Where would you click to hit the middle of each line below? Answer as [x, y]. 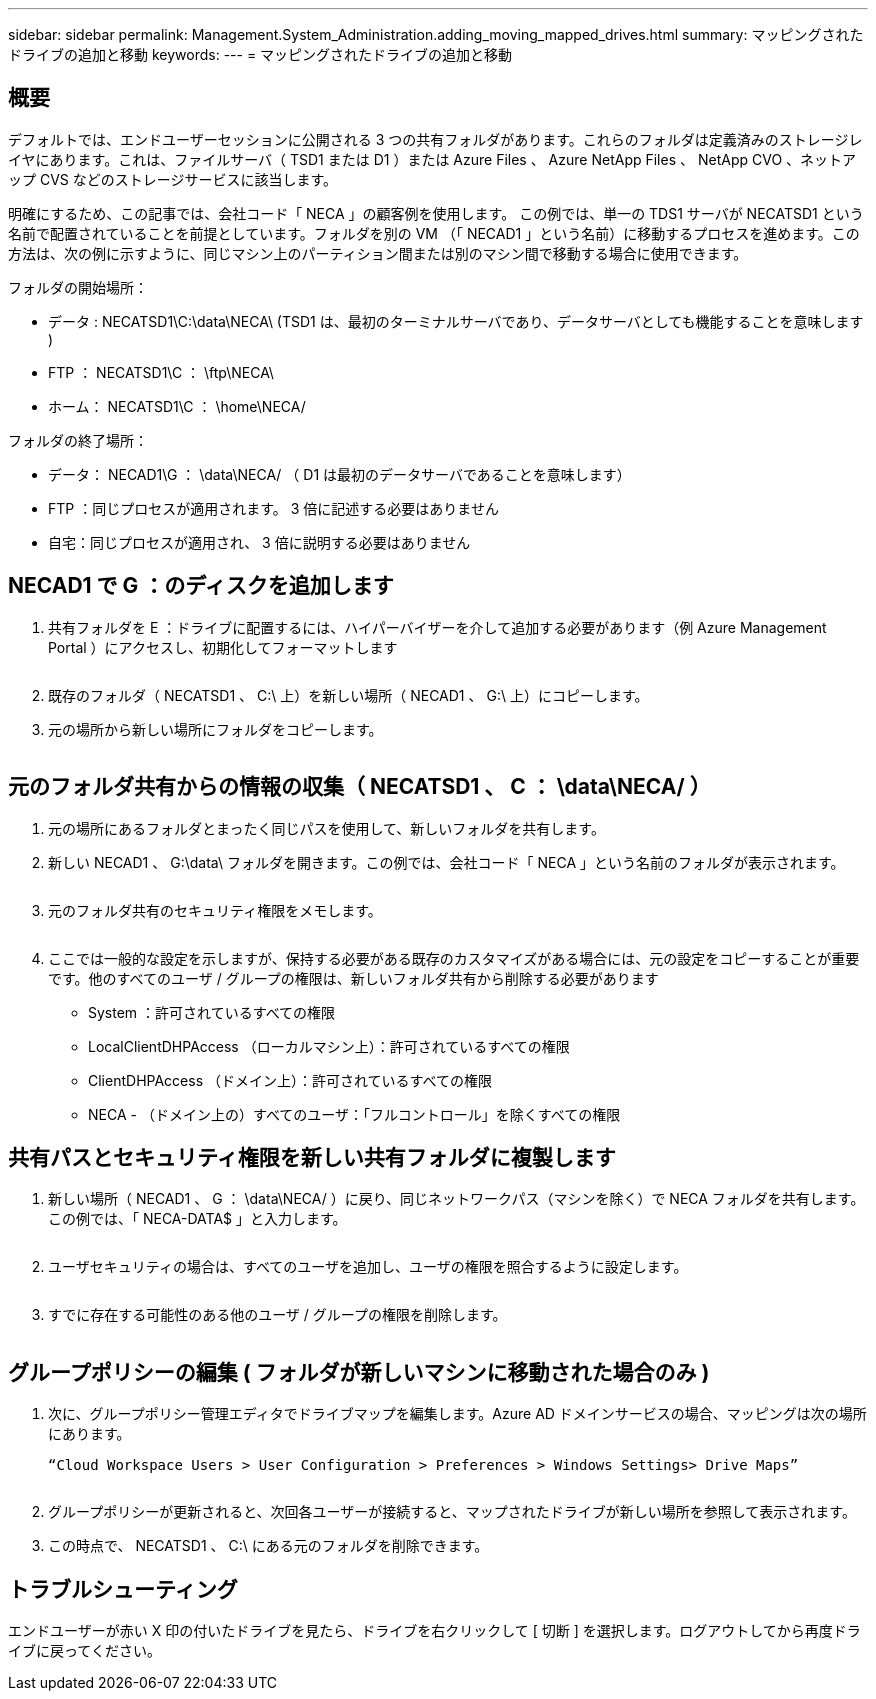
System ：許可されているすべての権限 [212, 1012]
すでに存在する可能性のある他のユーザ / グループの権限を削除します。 [277, 1315]
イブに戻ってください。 [84, 1651]
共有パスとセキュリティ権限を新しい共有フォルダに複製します [312, 1157]
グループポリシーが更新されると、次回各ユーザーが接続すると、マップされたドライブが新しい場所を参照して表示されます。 [452, 1512]
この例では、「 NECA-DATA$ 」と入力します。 [197, 1219]
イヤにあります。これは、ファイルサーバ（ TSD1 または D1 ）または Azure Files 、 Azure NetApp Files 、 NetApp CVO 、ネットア [432, 159]
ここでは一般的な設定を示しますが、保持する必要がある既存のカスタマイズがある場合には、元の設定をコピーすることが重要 [454, 958]
